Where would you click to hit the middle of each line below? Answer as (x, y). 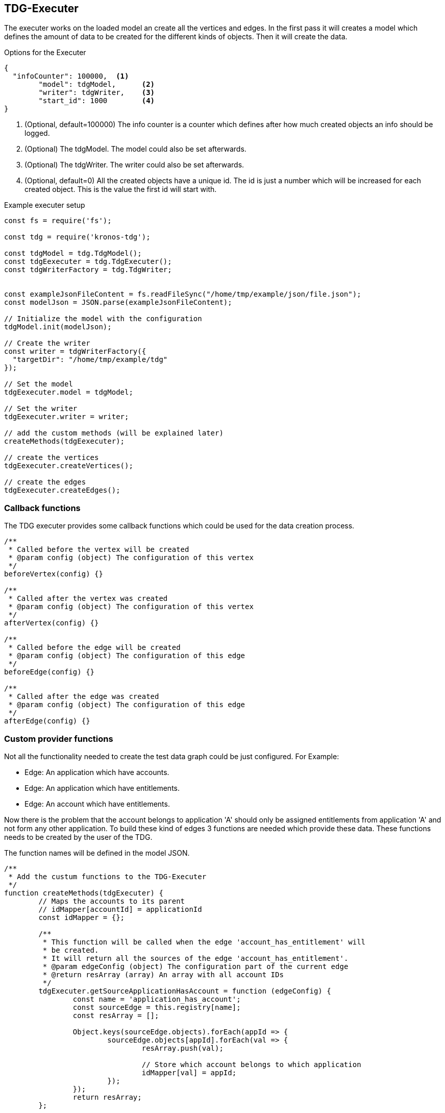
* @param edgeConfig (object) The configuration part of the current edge (195, 966)
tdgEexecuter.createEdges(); (62, 490)
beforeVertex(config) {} (54, 574)
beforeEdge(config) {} (50, 672)
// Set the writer (41, 409)
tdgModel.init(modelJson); (58, 327)
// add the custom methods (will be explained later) (114, 433)
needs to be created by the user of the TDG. (78, 837)
